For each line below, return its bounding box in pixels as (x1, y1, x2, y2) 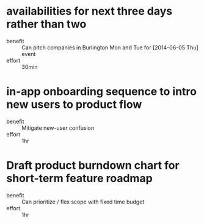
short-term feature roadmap (6, 172, 153, 185)
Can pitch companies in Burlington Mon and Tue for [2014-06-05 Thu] (21, 44, 199, 51)
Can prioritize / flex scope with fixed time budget (21, 198, 145, 205)
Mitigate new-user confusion (21, 124, 95, 132)
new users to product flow (6, 97, 142, 111)
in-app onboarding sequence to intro (6, 85, 197, 99)
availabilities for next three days (6, 4, 173, 18)
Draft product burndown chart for (6, 158, 180, 172)
